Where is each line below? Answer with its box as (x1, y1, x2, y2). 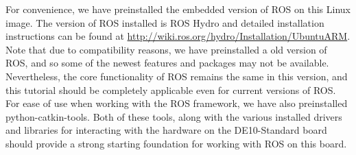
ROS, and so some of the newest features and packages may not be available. (5, 56, 329, 70)
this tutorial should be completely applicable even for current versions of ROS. (5, 82, 336, 97)
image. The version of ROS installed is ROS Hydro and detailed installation (5, 15, 324, 29)
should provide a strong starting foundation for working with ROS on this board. (5, 136, 347, 150)
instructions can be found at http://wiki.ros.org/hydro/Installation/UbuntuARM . (5, 29, 351, 43)
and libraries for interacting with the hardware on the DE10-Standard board (5, 123, 327, 137)
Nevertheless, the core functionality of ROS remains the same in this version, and (5, 69, 348, 83)
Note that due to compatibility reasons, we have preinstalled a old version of (5, 42, 327, 56)
